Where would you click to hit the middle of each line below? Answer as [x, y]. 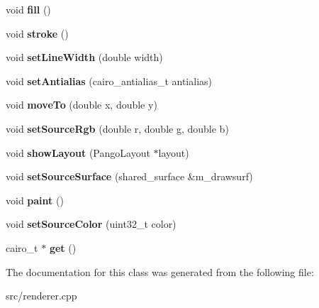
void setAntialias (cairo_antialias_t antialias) [109, 81]
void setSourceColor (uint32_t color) [91, 224]
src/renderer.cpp [41, 296]
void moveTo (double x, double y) [82, 105]
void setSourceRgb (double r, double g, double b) [117, 128]
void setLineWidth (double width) [84, 57]
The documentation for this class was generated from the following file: [160, 271]
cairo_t [22, 247]
